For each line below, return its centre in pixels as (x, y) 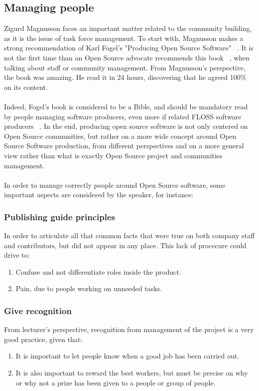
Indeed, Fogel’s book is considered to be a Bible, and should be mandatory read (126, 106)
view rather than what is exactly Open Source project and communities (113, 155)
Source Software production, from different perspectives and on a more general (124, 146)
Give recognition (38, 311)
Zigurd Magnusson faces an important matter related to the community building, (128, 28)
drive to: (17, 255)
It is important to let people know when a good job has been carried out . (128, 356)
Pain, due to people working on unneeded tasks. (89, 288)
